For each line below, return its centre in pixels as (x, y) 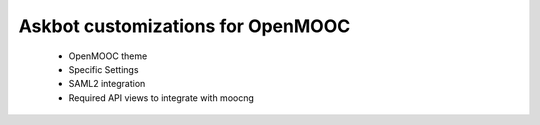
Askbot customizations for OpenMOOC (184, 26)
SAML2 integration (107, 84)
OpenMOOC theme (108, 56)
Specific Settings (103, 69)
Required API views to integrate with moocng (161, 97)
